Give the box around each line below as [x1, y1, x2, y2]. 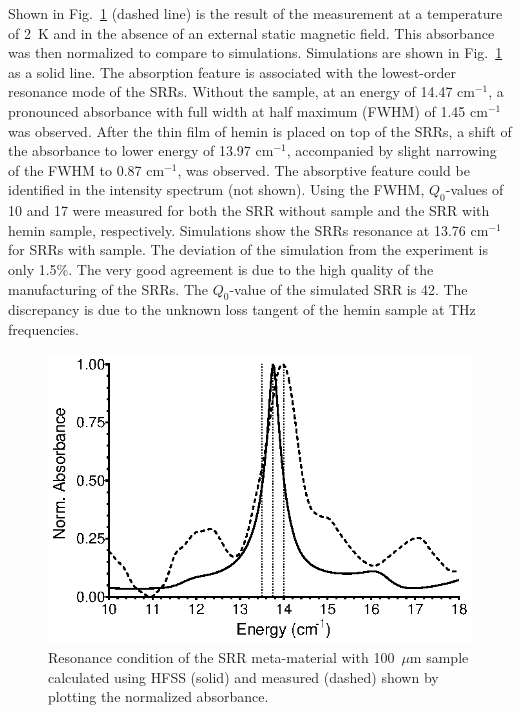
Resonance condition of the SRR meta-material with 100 [48, 647, 395, 668]
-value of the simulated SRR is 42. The [229, 278, 468, 299]
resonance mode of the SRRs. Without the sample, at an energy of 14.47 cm [8, 81, 475, 102]
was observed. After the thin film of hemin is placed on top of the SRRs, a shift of [8, 120, 512, 141]
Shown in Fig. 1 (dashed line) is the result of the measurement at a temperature [8, 3, 503, 23]
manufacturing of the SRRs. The [8, 278, 209, 299]
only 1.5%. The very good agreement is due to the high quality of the [8, 258, 434, 279]
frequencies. [8, 318, 79, 339]
